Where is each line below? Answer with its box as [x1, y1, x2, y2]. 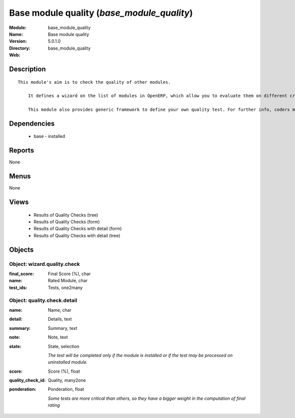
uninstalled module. [48, 359, 88, 365]
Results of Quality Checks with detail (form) [33, 225, 122, 231]
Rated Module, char [48, 278, 88, 284]
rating [48, 402, 60, 408]
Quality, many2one [48, 377, 86, 384]
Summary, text [48, 325, 78, 331]
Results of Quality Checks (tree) [33, 212, 98, 218]
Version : [9, 38, 27, 44]
